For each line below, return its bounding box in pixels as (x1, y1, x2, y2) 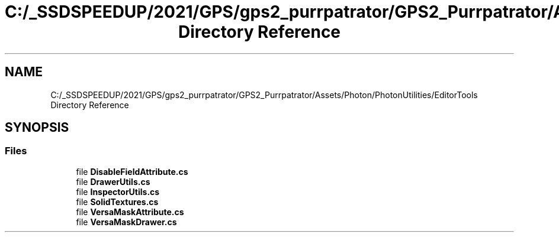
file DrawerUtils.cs (76, 176, 150, 187)
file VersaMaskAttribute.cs (76, 206, 184, 217)
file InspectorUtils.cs (76, 186, 160, 197)
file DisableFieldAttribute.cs (76, 166, 188, 177)
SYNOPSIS (5, 120, 69, 135)
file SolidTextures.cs (76, 196, 159, 207)
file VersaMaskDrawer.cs (76, 216, 177, 227)
